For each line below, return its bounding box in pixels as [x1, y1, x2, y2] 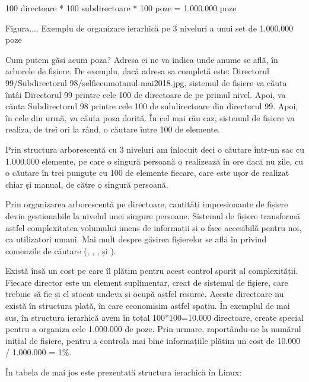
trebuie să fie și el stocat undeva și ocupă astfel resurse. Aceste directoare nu [5, 288, 284, 300]
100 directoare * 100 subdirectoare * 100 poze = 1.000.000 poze [5, 2, 237, 14]
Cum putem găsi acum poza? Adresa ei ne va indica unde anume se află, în [5, 53, 278, 65]
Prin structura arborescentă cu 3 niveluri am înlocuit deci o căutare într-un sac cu [5, 143, 304, 155]
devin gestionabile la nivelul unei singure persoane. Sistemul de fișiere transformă [5, 209, 300, 222]
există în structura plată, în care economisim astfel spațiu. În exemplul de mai [5, 299, 290, 312]
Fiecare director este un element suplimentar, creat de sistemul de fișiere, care [5, 276, 288, 288]
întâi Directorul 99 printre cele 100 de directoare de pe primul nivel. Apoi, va [5, 88, 286, 100]
